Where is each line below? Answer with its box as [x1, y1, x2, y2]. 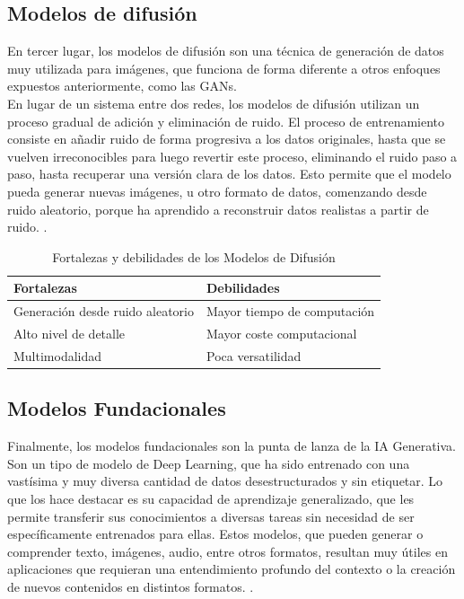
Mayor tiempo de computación [206, 302, 375, 321]
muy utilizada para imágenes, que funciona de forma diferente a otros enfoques [7, 58, 441, 77]
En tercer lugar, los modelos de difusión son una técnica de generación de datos [7, 41, 444, 60]
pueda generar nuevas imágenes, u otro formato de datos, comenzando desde [7, 181, 427, 200]
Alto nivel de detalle [13, 324, 126, 343]
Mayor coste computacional [206, 324, 357, 343]
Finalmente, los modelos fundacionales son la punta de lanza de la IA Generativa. [7, 436, 456, 455]
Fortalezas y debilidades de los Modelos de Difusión [52, 247, 336, 266]
